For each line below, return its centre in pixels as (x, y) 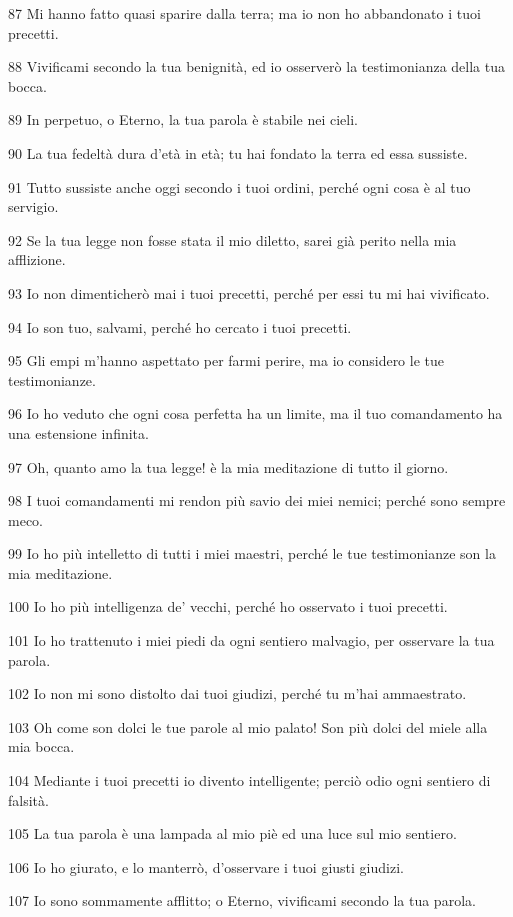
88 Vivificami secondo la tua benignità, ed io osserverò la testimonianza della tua (256, 66)
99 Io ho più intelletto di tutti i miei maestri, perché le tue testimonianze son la (252, 553)
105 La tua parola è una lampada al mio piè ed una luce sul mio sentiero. (232, 833)
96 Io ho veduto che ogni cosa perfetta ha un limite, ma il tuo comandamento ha (255, 413)
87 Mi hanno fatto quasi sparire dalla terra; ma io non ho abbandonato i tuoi (244, 13)
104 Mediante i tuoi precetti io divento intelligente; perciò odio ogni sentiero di (249, 780)
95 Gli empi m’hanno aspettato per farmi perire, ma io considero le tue (226, 360)
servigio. (33, 206)
